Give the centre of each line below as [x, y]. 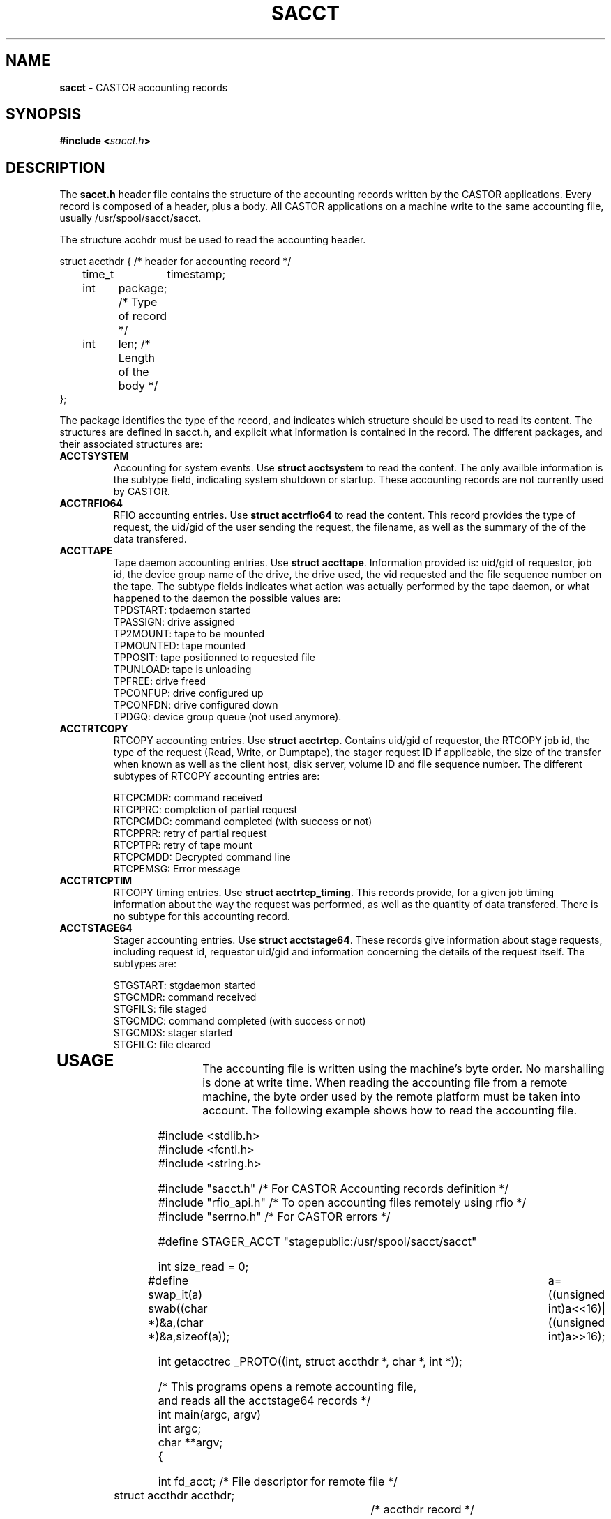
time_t [98, 274]
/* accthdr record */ [422, 1510]
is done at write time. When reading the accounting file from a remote [385, 1083]
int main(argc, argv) [210, 1415]
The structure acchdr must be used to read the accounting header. [213, 240]
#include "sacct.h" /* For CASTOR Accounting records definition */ [333, 1189]
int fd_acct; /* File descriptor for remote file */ [278, 1482]
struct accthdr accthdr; [174, 1496]
